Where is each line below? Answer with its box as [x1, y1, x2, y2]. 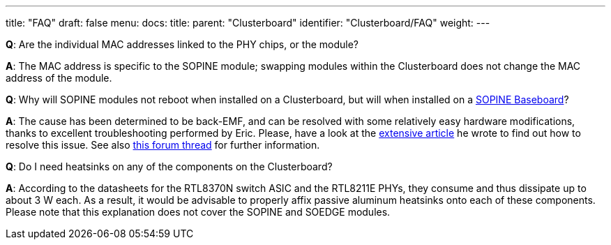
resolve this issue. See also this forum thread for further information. [6, 139, 320, 151]
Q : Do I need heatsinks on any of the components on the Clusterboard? [6, 161, 333, 172]
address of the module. [6, 72, 112, 84]
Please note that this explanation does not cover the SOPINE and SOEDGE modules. [6, 206, 391, 218]
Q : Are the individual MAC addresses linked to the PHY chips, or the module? [6, 38, 359, 50]
